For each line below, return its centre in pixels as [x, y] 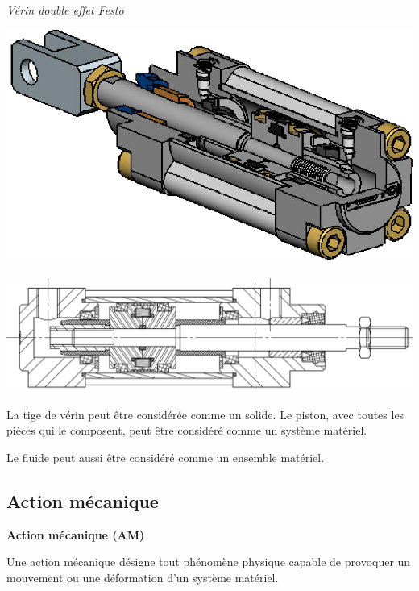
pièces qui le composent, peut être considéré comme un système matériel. [187, 430]
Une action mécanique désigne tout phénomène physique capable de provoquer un [209, 562]
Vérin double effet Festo [65, 10]
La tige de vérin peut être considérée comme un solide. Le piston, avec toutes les [205, 414]
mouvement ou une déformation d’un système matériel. [143, 577]
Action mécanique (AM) [76, 534]
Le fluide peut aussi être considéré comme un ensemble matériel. [166, 457]
